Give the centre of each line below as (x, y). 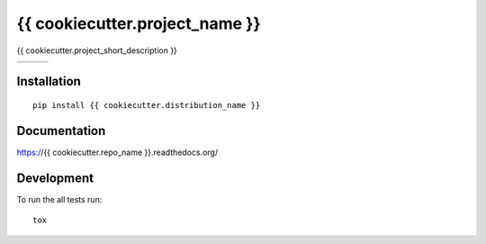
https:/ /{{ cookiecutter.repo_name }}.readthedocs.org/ (117, 152)
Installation (49, 81)
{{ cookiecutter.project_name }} (139, 23)
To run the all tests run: (59, 199)
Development (55, 178)
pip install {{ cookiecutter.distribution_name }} (147, 105)
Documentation (61, 131)
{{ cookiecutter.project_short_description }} (97, 50)
